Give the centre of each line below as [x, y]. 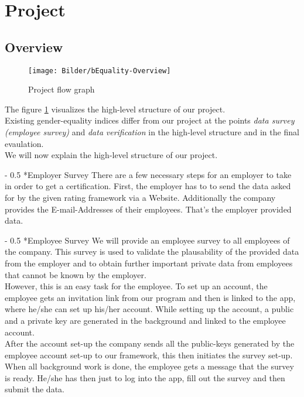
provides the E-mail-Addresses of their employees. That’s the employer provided [148, 209]
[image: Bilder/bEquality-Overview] [100, 71]
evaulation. [24, 143]
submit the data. [35, 389]
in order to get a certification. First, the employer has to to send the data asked [148, 186]
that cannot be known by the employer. [76, 274]
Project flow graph [62, 89]
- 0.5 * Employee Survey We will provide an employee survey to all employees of [147, 240]
